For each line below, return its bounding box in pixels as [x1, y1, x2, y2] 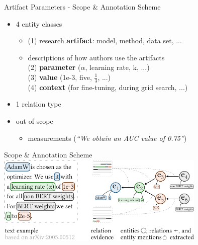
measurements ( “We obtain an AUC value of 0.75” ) [28, 132, 187, 143]
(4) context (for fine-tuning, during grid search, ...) [28, 81, 188, 92]
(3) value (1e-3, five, [28, 71, 92, 82]
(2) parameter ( [28, 62, 81, 72]
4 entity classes [16, 18, 62, 29]
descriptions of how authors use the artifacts [28, 52, 165, 62]
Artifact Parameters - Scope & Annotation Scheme [4, 2, 161, 12]
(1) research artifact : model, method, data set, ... [28, 35, 182, 46]
